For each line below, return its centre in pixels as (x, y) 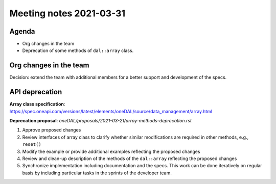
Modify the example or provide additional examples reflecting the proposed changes (111, 151)
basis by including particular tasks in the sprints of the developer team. (97, 173)
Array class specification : (37, 104)
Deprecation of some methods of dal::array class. (78, 50)
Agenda (22, 31)
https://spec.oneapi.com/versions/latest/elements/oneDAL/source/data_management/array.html (111, 111)
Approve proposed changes (52, 130)
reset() (32, 144)
